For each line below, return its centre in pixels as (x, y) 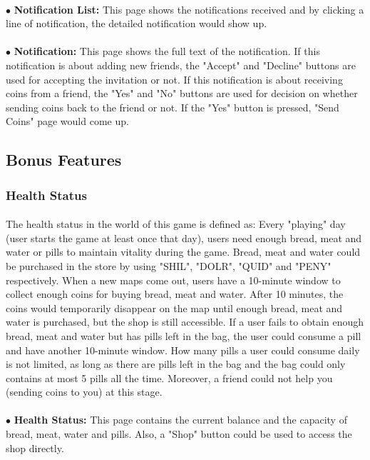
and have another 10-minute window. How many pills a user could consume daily (183, 350)
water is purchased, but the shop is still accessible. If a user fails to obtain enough (185, 322)
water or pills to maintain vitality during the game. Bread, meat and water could (183, 252)
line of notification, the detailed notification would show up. (137, 23)
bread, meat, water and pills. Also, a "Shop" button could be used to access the (179, 434)
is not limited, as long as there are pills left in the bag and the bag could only (176, 364)
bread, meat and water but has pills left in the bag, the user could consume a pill (184, 335)
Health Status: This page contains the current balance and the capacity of (180, 420)
